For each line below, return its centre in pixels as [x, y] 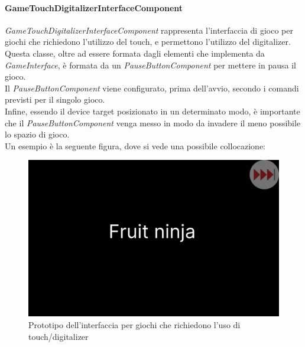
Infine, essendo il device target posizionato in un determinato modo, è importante [152, 111]
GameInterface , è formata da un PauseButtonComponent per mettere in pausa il [150, 65]
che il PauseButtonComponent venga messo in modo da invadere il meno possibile [153, 122]
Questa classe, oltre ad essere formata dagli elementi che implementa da [135, 53]
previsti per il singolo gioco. [55, 99]
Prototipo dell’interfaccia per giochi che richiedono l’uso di [134, 324]
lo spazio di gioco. [37, 134]
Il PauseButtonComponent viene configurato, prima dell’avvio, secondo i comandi [152, 88]
